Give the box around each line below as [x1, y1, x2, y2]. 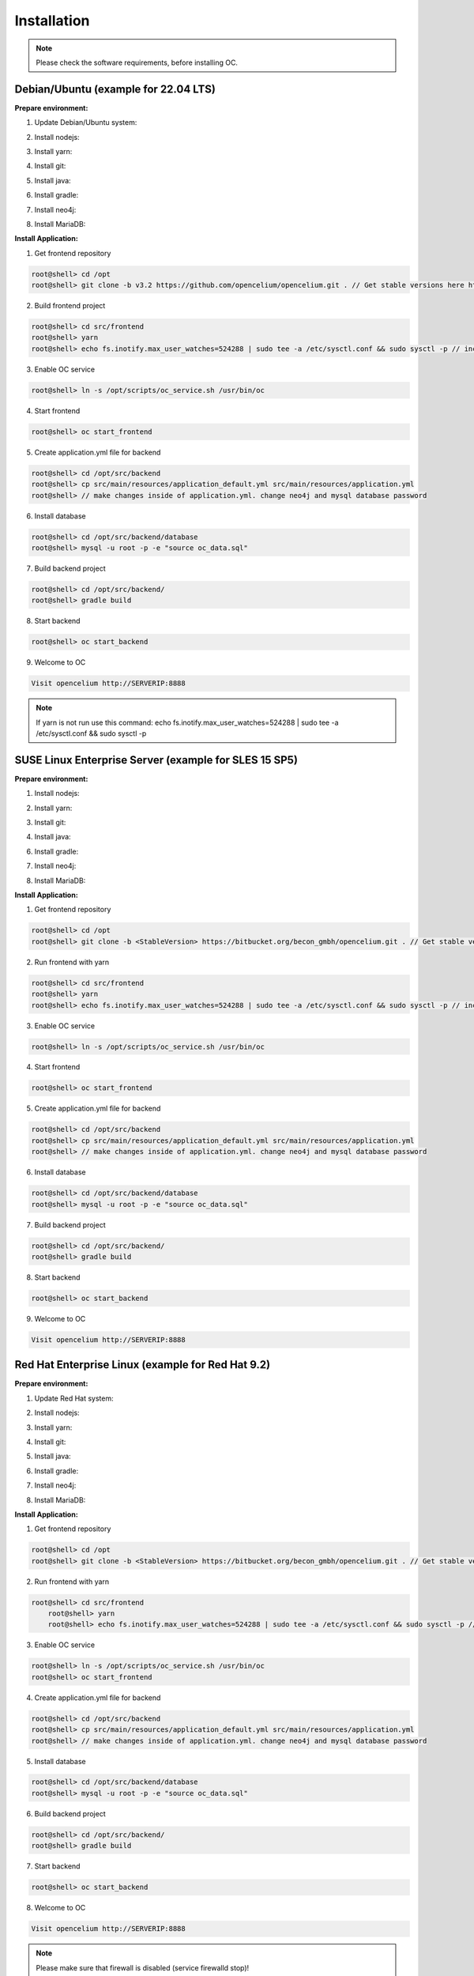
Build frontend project [34, 301, 106, 311]
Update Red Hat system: [34, 1393, 114, 1403]
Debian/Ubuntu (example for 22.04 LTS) [14, 82, 216, 96]
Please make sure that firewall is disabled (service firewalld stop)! [36, 1963, 250, 1972]
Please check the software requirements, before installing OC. [36, 58, 239, 67]
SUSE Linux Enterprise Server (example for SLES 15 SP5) [14, 753, 298, 767]
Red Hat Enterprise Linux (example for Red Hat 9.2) [14, 1358, 271, 1371]
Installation [14, 12, 90, 29]
